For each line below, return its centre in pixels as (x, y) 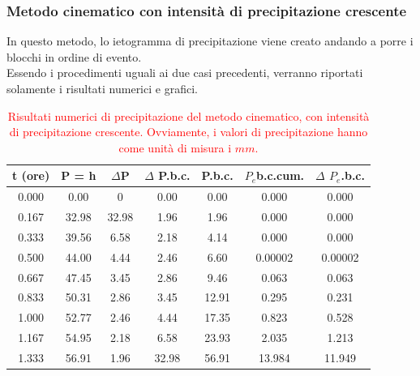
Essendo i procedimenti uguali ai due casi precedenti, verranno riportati (185, 73)
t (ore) (31, 175)
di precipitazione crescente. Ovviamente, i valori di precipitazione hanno (189, 132)
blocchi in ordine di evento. (74, 56)
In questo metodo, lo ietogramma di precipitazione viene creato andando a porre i (210, 41)
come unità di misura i (175, 147)
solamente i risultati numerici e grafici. (102, 88)
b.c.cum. (281, 175)
